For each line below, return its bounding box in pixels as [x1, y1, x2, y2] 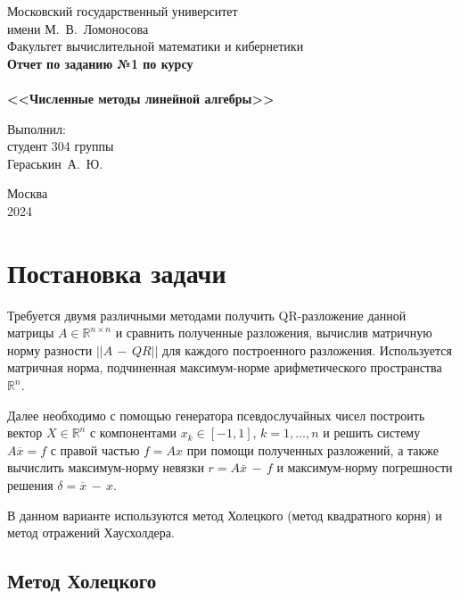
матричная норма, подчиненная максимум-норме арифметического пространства [7, 358, 442, 377]
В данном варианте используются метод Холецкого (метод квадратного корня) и [7, 505, 442, 524]
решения [7, 476, 53, 494]
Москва [7, 184, 48, 203]
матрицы [7, 323, 54, 342]
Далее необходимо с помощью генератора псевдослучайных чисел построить [7, 405, 425, 424]
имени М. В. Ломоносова [7, 19, 149, 37]
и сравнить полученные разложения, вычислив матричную [115, 323, 432, 342]
